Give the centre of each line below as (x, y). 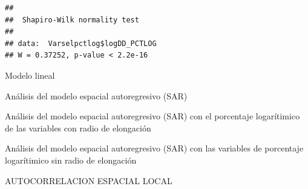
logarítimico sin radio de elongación (71, 160)
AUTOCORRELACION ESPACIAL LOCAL (89, 180)
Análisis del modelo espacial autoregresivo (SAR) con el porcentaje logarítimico (152, 116)
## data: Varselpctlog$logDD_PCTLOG (81, 43)
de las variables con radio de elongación (78, 128)
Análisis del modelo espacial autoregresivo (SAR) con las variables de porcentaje (154, 148)
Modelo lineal (30, 75)
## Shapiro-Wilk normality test (72, 20)
